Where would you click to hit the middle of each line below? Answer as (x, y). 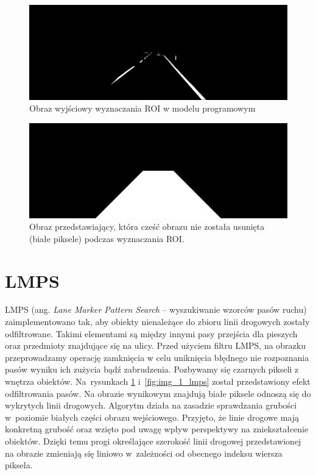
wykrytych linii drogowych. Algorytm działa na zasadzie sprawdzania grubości (151, 405)
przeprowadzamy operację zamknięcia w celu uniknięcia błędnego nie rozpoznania (157, 357)
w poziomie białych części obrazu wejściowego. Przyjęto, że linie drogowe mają (152, 417)
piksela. (19, 465)
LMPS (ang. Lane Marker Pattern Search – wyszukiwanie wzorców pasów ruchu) (156, 309)
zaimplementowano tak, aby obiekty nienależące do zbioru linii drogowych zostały (157, 322)
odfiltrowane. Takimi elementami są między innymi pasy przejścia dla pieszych (151, 333)
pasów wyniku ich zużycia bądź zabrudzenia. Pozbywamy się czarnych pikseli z (152, 369)
